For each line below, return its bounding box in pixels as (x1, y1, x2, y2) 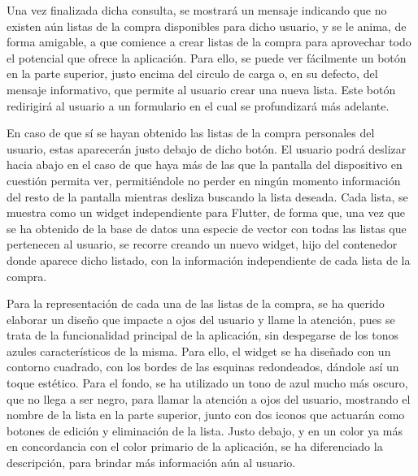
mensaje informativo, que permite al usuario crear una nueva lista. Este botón (7, 80, 396, 97)
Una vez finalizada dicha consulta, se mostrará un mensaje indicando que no (7, 2, 387, 18)
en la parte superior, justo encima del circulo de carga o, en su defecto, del (7, 65, 378, 82)
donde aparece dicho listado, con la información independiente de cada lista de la (7, 251, 411, 268)
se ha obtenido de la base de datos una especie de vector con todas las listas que (7, 219, 407, 236)
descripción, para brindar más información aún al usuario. (7, 454, 296, 471)
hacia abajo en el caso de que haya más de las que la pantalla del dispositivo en (7, 156, 403, 173)
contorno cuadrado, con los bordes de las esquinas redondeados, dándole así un (7, 358, 399, 375)
